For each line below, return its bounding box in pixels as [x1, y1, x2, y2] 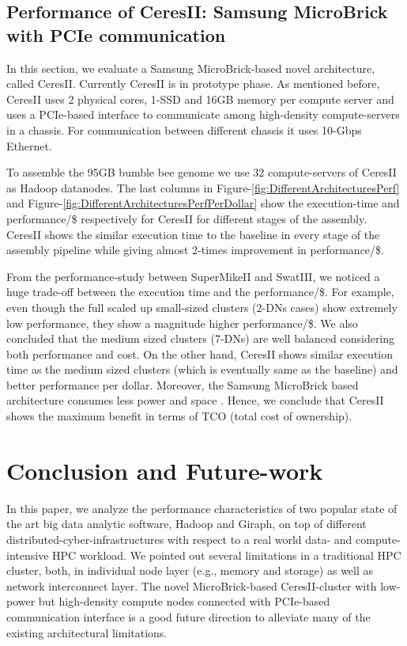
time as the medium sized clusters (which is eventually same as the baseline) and [6, 361, 398, 378]
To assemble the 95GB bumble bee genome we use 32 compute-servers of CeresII [6, 164, 397, 180]
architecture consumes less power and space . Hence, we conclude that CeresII [6, 392, 384, 408]
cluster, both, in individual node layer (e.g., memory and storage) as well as [6, 562, 374, 579]
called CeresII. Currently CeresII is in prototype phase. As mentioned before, [6, 75, 380, 92]
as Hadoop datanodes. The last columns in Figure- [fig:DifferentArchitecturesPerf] [6, 179, 400, 196]
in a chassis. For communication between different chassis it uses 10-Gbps [6, 121, 362, 138]
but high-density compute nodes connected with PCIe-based [38, 593, 330, 610]
